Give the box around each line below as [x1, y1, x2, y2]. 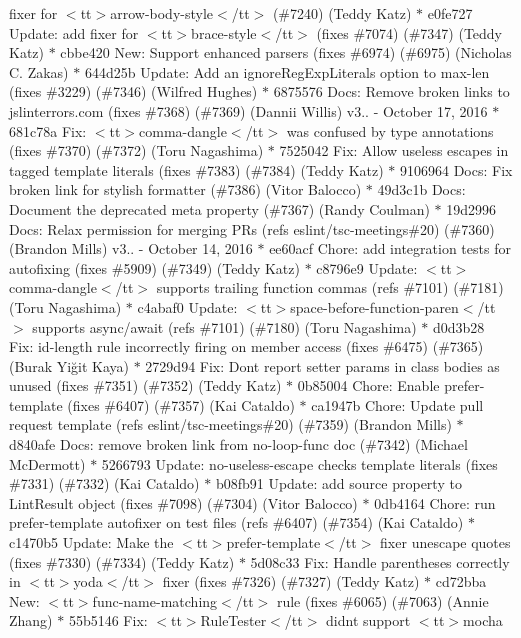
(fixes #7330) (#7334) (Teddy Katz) [9, 551, 235, 572]
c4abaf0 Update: [137, 296, 238, 317]
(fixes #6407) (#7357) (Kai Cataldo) [67, 394, 295, 415]
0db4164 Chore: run [374, 492, 496, 513]
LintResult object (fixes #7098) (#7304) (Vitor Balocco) [9, 492, 358, 513]
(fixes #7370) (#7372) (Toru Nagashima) [9, 140, 264, 161]
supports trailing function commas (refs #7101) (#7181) [156, 277, 504, 298]
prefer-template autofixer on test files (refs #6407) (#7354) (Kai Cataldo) [9, 512, 464, 533]
